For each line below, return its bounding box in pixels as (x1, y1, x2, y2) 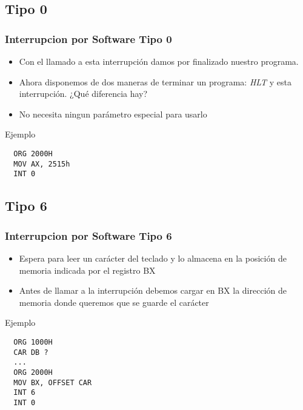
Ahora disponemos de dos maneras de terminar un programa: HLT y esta (19, 75, 291, 88)
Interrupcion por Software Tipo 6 (5, 228, 172, 243)
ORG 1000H (13, 337, 53, 346)
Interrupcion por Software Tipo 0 (5, 31, 172, 46)
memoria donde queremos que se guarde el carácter (19, 296, 209, 308)
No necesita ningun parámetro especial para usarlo (19, 107, 207, 120)
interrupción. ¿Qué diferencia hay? (19, 87, 148, 100)
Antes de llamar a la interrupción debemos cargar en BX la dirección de (19, 284, 287, 297)
